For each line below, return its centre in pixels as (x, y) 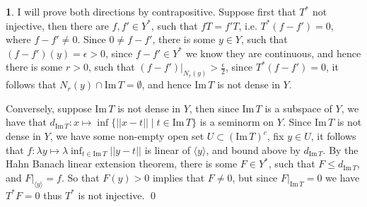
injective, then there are (57, 25)
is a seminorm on (237, 122)
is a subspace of (298, 108)
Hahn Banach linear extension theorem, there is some (122, 164)
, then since (214, 108)
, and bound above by (253, 149)
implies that (179, 177)
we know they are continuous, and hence (273, 53)
